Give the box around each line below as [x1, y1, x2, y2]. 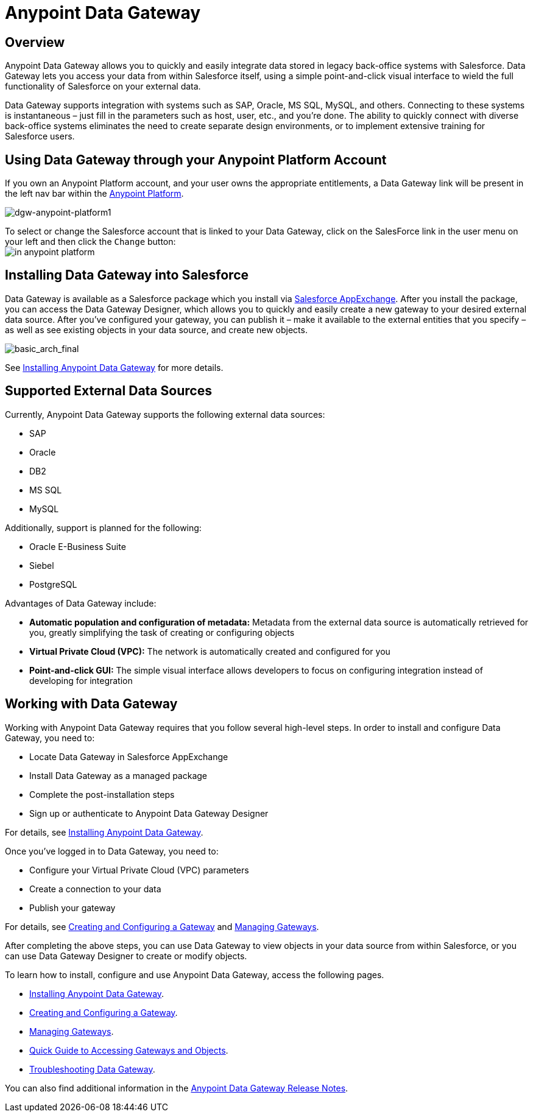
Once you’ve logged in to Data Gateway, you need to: [5, 845, 219, 856]
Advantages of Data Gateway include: [5, 597, 157, 608]
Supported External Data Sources [5, 383, 212, 399]
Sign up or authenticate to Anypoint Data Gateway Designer [29, 808, 269, 819]
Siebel [29, 560, 54, 571]
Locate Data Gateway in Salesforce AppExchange [29, 751, 228, 762]
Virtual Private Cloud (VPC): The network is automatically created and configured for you [29, 646, 390, 657]
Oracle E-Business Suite [29, 541, 126, 552]
